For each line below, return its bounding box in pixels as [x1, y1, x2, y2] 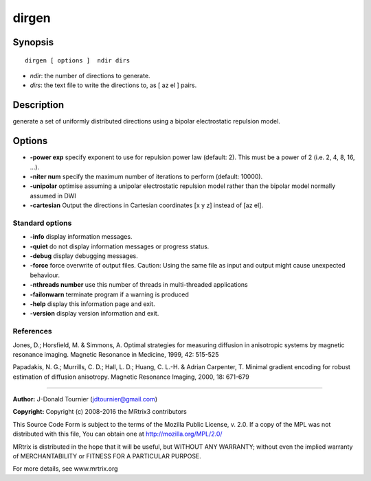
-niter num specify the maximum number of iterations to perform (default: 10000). [30, 172, 263, 180]
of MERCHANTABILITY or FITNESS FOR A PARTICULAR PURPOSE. [12, 452, 202, 460]
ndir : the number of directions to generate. [30, 71, 150, 80]
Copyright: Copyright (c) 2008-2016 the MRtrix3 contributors [12, 408, 187, 416]
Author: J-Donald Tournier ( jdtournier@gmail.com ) [12, 395, 158, 403]
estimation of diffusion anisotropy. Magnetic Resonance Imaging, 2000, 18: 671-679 [12, 373, 250, 381]
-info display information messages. [30, 233, 133, 241]
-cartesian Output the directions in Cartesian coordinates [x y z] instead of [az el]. [30, 201, 264, 209]
